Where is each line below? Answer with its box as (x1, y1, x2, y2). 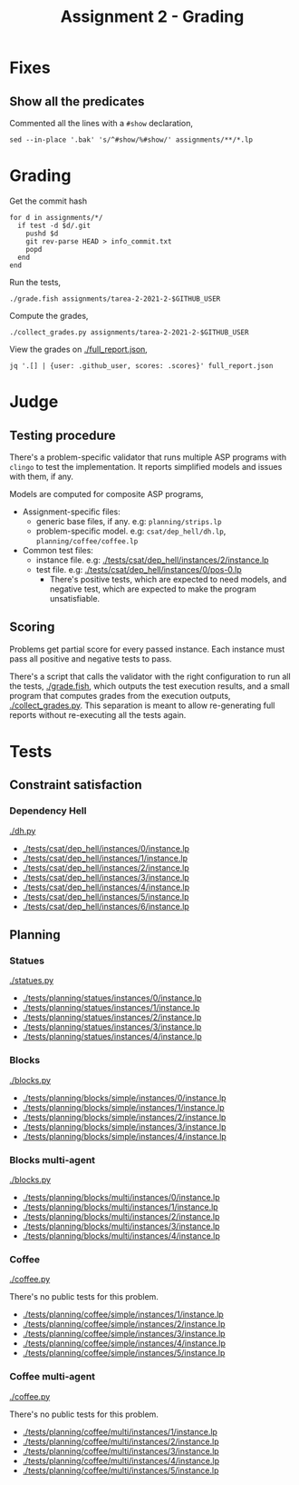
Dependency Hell (9, 804, 87, 817)
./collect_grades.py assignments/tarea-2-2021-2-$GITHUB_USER (9, 327, 249, 337)
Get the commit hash (9, 195, 88, 206)
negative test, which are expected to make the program (49, 583, 256, 594)
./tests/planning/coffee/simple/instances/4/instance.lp (22, 1338, 227, 1349)
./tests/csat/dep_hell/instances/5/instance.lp (22, 891, 189, 902)
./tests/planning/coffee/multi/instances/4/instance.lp (22, 1455, 220, 1466)
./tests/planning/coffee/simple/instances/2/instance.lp (22, 1319, 226, 1330)
